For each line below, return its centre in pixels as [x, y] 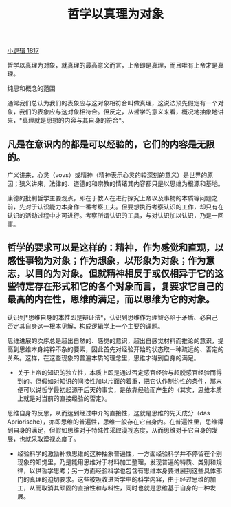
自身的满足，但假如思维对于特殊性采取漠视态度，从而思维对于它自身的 [112, 430]
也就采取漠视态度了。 [49, 439]
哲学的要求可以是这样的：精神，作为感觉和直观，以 [115, 248]
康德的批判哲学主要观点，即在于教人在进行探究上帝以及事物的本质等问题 [109, 198]
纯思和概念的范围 [31, 89]
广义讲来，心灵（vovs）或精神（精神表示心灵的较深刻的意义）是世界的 [107, 175]
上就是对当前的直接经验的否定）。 [64, 398]
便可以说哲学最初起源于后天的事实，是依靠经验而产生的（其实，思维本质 [119, 389]
